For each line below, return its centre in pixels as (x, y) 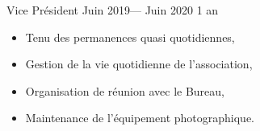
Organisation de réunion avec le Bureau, (125, 90)
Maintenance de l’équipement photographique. (140, 118)
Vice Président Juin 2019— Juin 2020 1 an (113, 10)
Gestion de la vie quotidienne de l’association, (139, 64)
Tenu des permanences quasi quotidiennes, (130, 37)
